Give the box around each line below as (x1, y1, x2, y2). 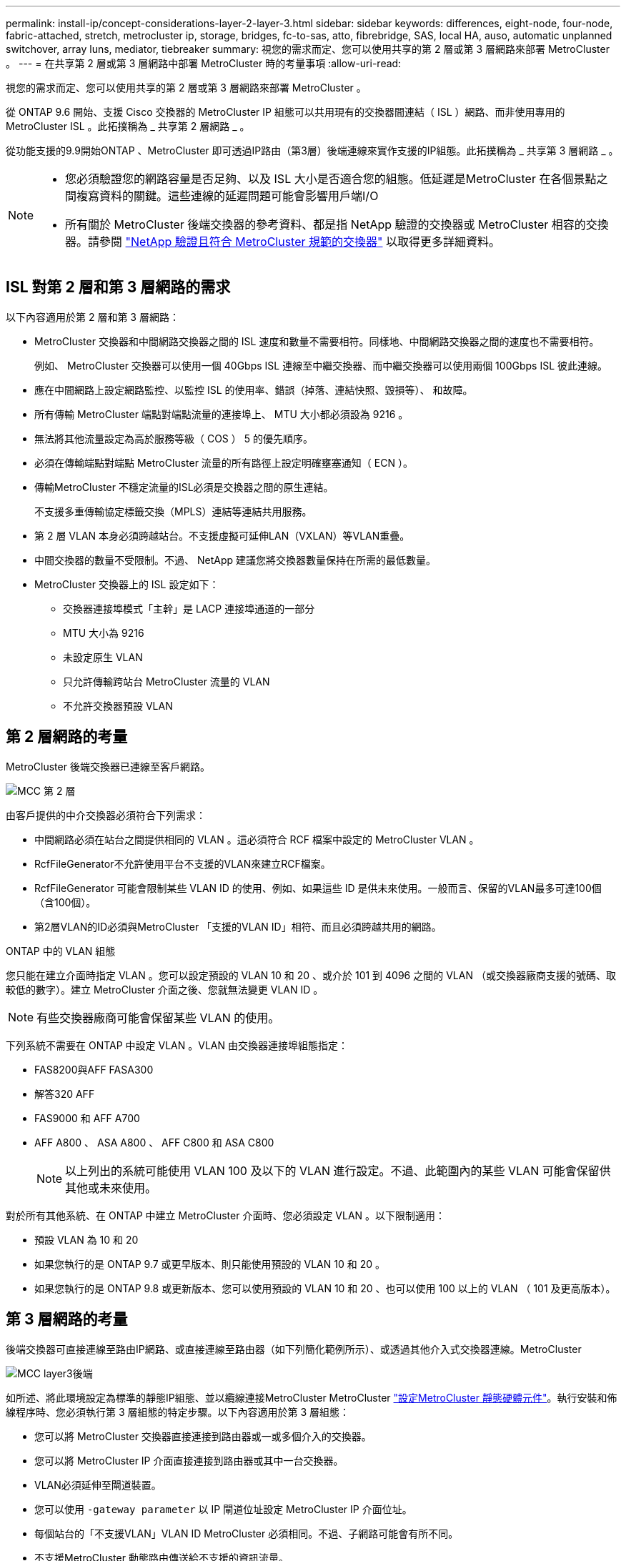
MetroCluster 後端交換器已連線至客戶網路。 (6, 760, 210, 773)
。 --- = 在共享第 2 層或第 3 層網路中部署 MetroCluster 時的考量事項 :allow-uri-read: (6, 57, 402, 69)
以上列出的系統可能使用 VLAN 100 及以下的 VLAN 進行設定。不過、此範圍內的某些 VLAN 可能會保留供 (65, 1163, 611, 1178)
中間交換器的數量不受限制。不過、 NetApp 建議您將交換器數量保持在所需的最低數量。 (34, 553, 436, 566)
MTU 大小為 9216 (63, 626, 144, 639)
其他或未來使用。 (65, 1180, 157, 1195)
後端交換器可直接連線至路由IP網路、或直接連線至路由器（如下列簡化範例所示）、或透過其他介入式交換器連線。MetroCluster (6, 1342, 582, 1355)
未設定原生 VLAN (63, 650, 143, 663)
